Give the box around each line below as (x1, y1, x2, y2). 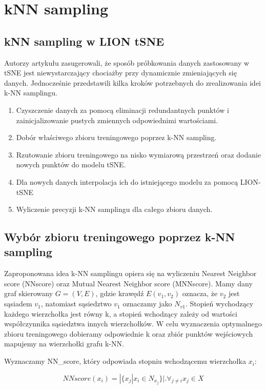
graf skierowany (4, 288, 53, 299)
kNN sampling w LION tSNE (4, 33, 165, 49)
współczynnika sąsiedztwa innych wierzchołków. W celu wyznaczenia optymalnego (4, 318, 262, 329)
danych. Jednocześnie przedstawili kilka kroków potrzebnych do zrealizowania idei (4, 77, 261, 88)
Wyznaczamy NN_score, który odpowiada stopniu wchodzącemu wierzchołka (4, 356, 247, 366)
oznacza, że (182, 288, 218, 299)
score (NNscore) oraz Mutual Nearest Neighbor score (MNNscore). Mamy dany (4, 278, 253, 288)
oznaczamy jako (122, 298, 172, 309)
